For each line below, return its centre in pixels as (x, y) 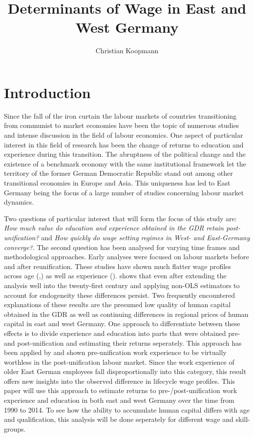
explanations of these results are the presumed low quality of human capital (117, 304)
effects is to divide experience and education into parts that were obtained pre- (122, 333)
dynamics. (19, 202)
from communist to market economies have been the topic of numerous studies (122, 125)
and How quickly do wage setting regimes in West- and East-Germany (146, 237)
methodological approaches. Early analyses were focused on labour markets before (127, 257)
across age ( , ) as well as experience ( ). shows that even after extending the (115, 276)
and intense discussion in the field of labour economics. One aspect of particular (124, 135)
